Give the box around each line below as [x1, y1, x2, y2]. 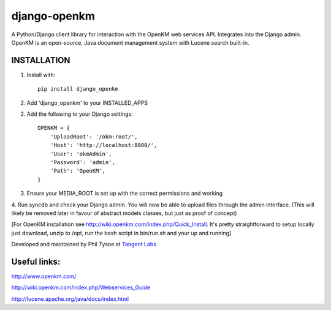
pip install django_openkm [37, 86, 119, 93]
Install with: [26, 71, 56, 78]
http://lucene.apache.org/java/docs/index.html [11, 295, 129, 303]
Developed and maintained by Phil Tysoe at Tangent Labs [11, 241, 156, 248]
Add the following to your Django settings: [26, 110, 133, 118]
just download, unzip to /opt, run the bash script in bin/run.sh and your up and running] [11, 229, 232, 236]
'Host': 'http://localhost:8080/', [50, 142, 158, 149]
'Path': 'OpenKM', [50, 167, 106, 175]
